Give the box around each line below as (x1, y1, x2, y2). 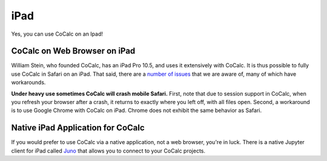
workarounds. (11, 79, 46, 86)
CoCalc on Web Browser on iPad (11, 46, 136, 56)
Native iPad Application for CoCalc (11, 123, 145, 133)
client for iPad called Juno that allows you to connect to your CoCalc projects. (11, 147, 206, 154)
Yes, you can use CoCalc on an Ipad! (11, 30, 103, 38)
